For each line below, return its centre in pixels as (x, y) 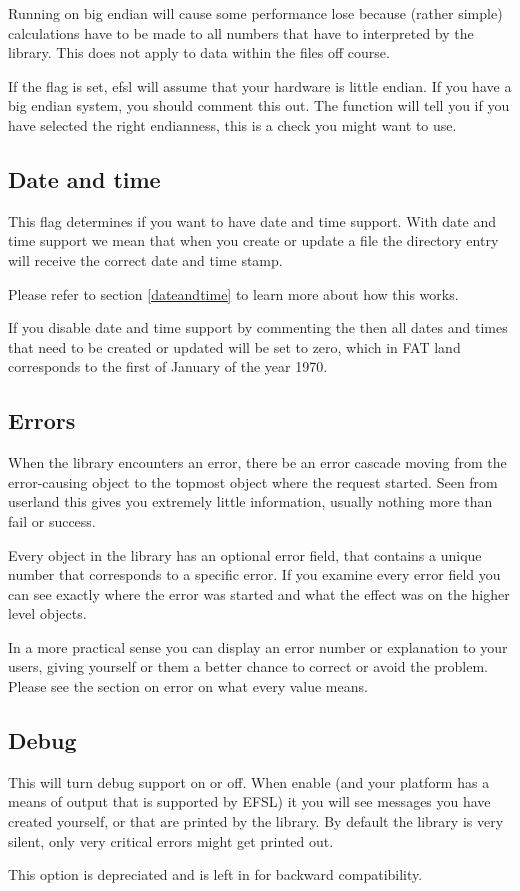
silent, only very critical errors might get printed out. (171, 840)
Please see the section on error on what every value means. (188, 686)
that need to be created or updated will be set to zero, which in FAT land (234, 346)
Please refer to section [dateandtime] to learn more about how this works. (233, 293)
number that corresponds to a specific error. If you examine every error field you (254, 574)
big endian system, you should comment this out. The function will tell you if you (259, 105)
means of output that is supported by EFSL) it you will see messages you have (249, 801)
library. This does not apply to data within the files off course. (199, 52)
